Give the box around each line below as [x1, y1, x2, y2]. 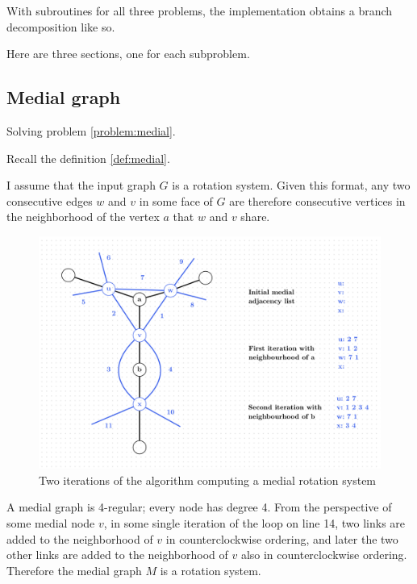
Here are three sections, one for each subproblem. [6, 45, 250, 62]
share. [240, 208, 270, 225]
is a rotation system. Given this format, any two [172, 177, 411, 194]
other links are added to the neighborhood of [6, 546, 228, 563]
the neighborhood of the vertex [6, 208, 160, 225]
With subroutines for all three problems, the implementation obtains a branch [6, 2, 393, 19]
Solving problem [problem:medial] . [6, 122, 176, 139]
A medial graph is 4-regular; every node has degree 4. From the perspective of [6, 498, 392, 515]
